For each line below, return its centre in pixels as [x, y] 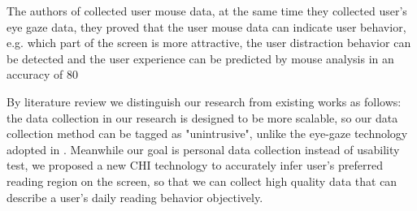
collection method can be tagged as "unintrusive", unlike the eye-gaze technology [207, 133]
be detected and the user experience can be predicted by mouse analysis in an [200, 58]
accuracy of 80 [42, 74]
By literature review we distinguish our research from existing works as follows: [204, 101]
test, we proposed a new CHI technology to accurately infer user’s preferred [195, 165]
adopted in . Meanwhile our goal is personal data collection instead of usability [203, 149]
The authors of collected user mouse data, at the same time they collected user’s [207, 11]
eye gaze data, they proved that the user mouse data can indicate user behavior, [206, 26]
